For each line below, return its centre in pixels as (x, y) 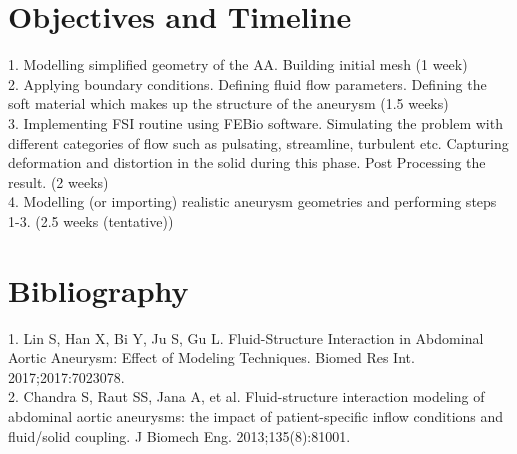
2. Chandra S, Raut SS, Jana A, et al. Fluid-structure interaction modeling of (246, 396)
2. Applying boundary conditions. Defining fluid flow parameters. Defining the (247, 83)
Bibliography (98, 289)
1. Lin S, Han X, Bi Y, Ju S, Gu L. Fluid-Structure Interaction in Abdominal (246, 337)
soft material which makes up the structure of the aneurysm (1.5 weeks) (228, 103)
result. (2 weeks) (58, 181)
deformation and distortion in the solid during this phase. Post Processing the (247, 162)
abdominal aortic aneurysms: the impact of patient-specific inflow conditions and (256, 415)
